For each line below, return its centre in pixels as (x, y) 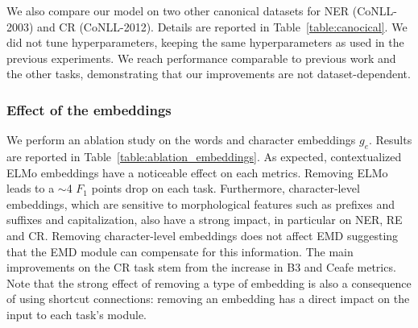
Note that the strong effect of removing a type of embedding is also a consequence (209, 282)
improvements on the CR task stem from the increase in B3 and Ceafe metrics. (201, 267)
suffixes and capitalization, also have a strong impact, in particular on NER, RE (205, 220)
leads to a (31, 188)
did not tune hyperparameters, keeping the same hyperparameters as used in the (205, 42)
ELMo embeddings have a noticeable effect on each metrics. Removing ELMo (197, 172)
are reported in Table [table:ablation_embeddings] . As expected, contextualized (204, 156)
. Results (391, 140)
